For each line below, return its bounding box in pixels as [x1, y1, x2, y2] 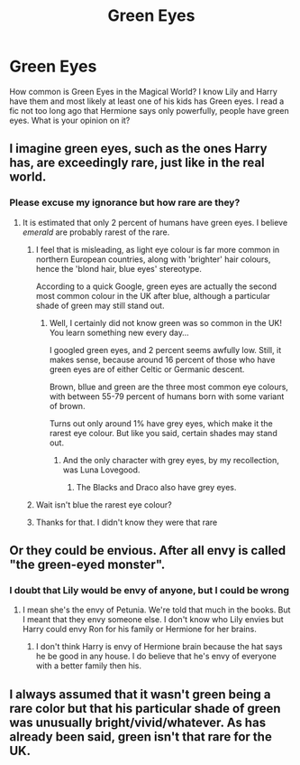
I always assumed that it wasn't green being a [9, 686, 271, 702]
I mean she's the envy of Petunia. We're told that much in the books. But [22, 604, 291, 615]
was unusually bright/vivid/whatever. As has [9, 714, 267, 730]
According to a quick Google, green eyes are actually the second [35, 281, 277, 292]
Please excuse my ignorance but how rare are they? [9, 196, 241, 209]
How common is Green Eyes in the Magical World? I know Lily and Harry [9, 86, 277, 97]
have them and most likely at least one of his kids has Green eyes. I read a [9, 96, 285, 107]
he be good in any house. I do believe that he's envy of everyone [35, 651, 277, 662]
